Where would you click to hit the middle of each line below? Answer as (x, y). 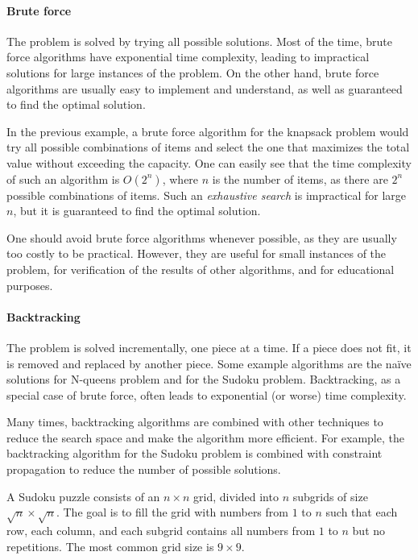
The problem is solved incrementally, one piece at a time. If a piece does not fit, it (209, 347)
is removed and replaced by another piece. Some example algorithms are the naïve (209, 363)
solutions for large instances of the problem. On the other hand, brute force (193, 72)
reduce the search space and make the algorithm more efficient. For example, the (205, 437)
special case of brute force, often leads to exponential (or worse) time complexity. (207, 394)
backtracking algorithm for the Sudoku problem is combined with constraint (195, 453)
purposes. (30, 285)
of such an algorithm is (63, 178)
